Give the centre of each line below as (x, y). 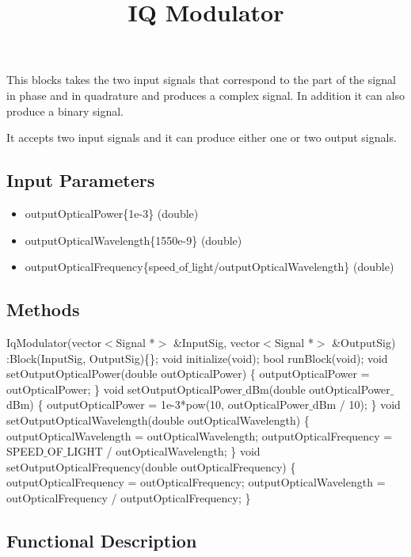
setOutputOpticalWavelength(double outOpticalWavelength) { (158, 420)
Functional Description (102, 540)
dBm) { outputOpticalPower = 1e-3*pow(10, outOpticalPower (158, 404)
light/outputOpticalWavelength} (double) (293, 267)
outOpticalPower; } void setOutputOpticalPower (124, 389)
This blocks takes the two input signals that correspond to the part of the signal (201, 80)
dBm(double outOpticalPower (318, 389)
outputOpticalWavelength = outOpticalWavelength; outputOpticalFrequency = (200, 435)
